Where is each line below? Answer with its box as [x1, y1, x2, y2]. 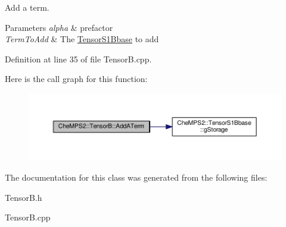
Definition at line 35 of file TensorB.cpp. [5, 52, 152, 65]
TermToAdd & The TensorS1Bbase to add [5, 33, 159, 45]
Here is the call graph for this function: [5, 72, 148, 85]
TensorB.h [5, 191, 42, 203]
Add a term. [5, 1, 49, 13]
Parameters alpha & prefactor [5, 21, 113, 33]
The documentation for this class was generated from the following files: [5, 171, 268, 184]
